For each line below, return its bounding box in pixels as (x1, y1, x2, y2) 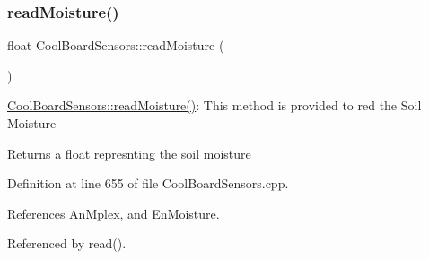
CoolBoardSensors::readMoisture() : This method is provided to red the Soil (7, 96, 422, 115)
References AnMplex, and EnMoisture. (7, 203, 220, 222)
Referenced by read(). (7, 234, 127, 253)
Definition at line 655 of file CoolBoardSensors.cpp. (7, 174, 289, 193)
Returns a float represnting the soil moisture (7, 143, 251, 162)
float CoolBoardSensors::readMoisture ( (7, 36, 224, 55)
